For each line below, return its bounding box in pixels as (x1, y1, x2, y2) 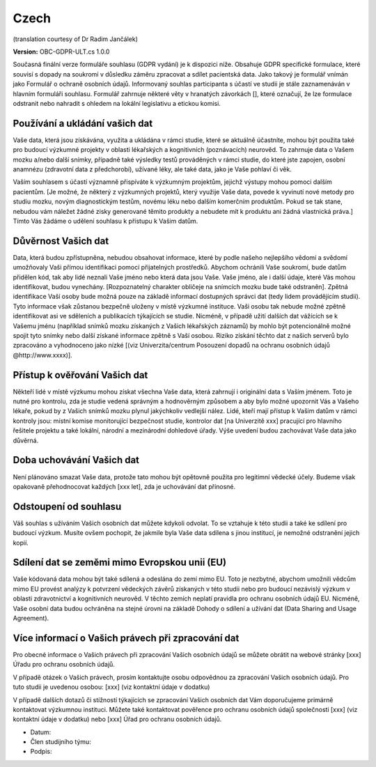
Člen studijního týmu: (30, 738, 92, 746)
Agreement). (13, 614, 49, 623)
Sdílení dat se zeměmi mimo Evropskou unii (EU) (13, 557, 226, 568)
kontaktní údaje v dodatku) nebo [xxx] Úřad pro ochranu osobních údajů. (13, 715, 222, 724)
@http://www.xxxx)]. (13, 350, 72, 359)
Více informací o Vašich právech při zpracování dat (13, 632, 240, 644)
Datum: (30, 728, 52, 736)
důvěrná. (13, 436, 39, 444)
